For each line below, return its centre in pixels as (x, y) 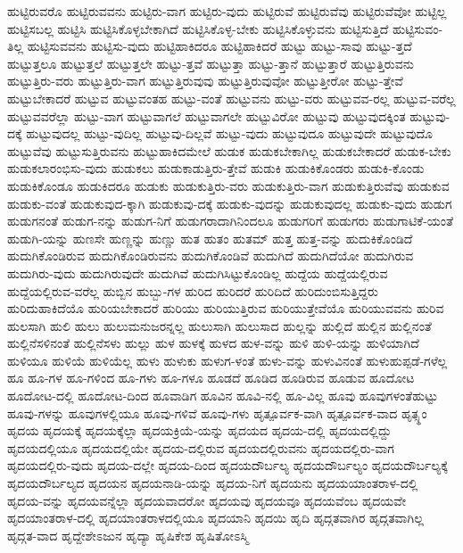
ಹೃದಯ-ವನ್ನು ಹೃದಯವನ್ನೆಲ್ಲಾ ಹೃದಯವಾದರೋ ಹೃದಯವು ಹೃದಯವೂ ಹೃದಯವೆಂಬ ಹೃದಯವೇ (207, 500)
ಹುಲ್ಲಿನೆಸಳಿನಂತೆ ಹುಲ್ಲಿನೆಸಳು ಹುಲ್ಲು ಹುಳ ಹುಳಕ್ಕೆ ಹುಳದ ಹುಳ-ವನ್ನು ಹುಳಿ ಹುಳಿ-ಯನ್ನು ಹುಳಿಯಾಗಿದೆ (213, 343)
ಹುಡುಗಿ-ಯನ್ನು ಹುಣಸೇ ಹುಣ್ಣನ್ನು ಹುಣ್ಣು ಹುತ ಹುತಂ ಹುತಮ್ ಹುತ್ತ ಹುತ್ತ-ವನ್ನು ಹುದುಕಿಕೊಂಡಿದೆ (210, 238)
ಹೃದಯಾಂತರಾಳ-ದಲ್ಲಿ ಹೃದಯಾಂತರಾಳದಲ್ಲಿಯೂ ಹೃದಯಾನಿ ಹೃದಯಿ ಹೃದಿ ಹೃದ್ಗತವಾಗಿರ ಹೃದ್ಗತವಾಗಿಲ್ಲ (215, 518)
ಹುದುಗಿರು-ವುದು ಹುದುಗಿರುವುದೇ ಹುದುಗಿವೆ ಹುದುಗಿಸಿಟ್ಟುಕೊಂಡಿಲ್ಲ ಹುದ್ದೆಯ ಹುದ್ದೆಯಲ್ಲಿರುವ (198, 272)
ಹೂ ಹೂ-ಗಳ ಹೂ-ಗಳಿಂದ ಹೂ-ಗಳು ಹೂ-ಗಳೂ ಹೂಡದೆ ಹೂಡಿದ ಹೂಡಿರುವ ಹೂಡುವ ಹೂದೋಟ (211, 378)
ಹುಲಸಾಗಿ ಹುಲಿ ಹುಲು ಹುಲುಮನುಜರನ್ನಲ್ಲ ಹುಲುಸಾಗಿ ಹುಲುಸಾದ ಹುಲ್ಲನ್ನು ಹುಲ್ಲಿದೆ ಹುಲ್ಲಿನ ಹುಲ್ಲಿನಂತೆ (219, 325)
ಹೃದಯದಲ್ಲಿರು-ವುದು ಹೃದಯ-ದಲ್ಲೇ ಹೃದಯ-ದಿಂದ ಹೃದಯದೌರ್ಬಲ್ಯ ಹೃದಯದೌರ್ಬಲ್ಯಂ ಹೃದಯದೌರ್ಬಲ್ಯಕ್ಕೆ (227, 465)
